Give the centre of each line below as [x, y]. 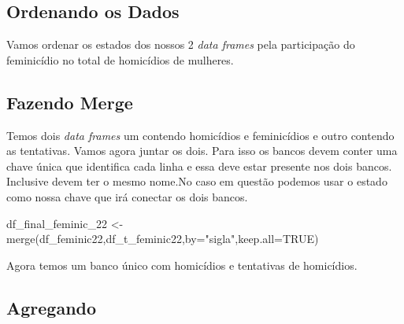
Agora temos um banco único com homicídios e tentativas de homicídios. [182, 265]
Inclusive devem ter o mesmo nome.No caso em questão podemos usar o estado [197, 181]
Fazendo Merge [70, 102]
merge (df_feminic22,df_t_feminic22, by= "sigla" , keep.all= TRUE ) [163, 239]
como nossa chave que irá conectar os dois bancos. [127, 196]
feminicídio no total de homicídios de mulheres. [120, 59]
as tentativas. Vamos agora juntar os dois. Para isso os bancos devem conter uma [202, 151]
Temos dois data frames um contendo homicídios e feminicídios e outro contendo [200, 135]
